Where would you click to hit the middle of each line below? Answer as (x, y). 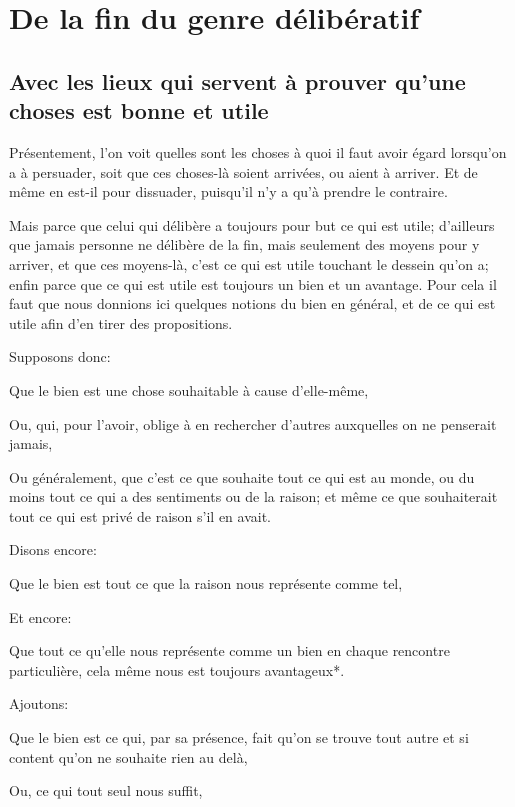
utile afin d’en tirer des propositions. (121, 322)
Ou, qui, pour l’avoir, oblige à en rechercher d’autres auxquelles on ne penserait (253, 423)
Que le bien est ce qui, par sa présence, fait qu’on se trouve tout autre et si (239, 737)
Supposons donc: (60, 356)
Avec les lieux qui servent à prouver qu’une (237, 80)
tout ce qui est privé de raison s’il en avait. (140, 515)
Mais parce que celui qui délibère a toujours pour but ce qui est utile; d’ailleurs (252, 224)
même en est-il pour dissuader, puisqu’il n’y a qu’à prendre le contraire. (228, 191)
